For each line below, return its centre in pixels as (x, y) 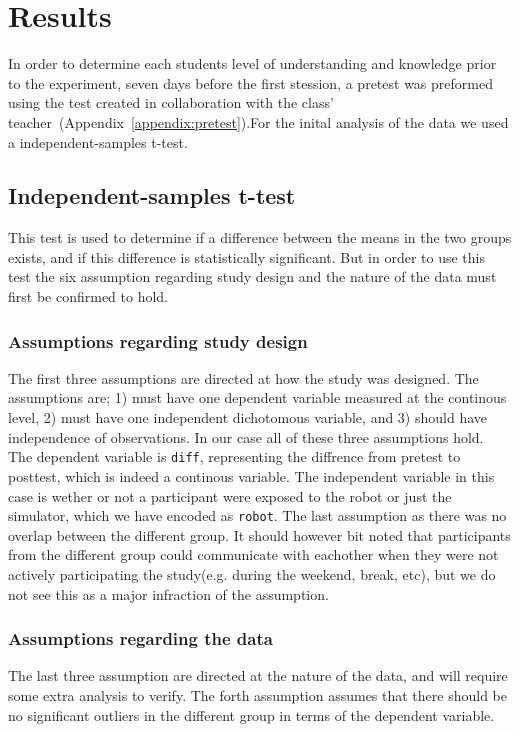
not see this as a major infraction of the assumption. (168, 593)
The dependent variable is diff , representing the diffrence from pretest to (234, 456)
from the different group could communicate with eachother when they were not (253, 554)
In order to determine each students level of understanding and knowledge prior (252, 63)
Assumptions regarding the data (140, 638)
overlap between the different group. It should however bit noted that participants (259, 534)
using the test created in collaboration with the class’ (171, 102)
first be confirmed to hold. (88, 296)
